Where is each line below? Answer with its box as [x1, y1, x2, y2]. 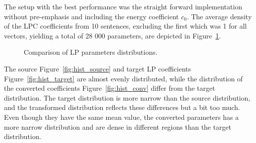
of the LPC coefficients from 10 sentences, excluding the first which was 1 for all [4, 21, 247, 31]
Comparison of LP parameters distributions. [24, 47, 158, 57]
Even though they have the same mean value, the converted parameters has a [4, 111, 239, 122]
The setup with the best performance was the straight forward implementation [4, 1, 242, 11]
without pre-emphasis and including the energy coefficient [4, 11, 179, 21]
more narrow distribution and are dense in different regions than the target [4, 121, 231, 132]
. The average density [187, 11, 252, 21]
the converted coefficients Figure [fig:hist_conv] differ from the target [4, 83, 215, 93]
